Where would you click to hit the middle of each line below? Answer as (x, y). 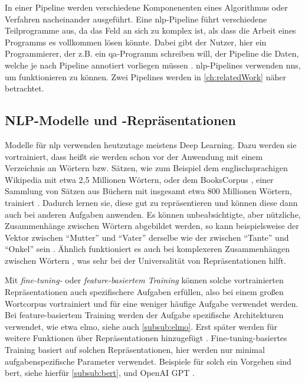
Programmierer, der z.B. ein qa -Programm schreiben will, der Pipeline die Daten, (152, 53)
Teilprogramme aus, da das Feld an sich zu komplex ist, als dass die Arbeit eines (150, 30)
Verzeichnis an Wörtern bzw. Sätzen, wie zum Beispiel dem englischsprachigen (146, 168)
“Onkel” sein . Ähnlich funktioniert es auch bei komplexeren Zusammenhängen (147, 249)
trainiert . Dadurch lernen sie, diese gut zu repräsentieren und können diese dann (151, 202)
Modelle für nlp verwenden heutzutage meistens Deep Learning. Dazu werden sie (151, 144)
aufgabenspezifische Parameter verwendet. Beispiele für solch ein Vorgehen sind (148, 361)
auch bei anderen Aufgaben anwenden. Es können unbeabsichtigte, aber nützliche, (153, 214)
